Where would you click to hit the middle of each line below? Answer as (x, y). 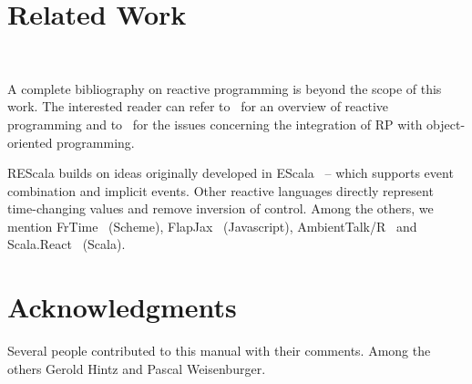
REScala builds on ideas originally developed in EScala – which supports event (231, 173)
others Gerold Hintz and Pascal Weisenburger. (137, 368)
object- (446, 124)
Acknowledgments (122, 307)
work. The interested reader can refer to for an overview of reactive (198, 106)
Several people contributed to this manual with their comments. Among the (219, 351)
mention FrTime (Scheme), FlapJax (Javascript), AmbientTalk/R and (212, 226)
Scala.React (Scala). (67, 244)
